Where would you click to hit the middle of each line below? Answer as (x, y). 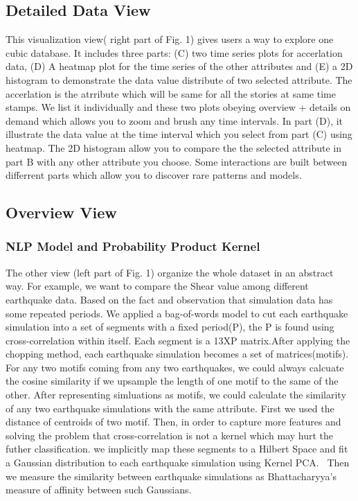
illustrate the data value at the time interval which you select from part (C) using (179, 134)
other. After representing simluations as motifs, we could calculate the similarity (176, 395)
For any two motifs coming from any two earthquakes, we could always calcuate (175, 367)
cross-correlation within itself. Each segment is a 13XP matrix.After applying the (178, 340)
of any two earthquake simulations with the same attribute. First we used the (170, 408)
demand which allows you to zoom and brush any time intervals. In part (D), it (174, 120)
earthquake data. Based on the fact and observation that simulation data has (169, 299)
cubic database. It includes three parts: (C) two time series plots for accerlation (174, 52)
